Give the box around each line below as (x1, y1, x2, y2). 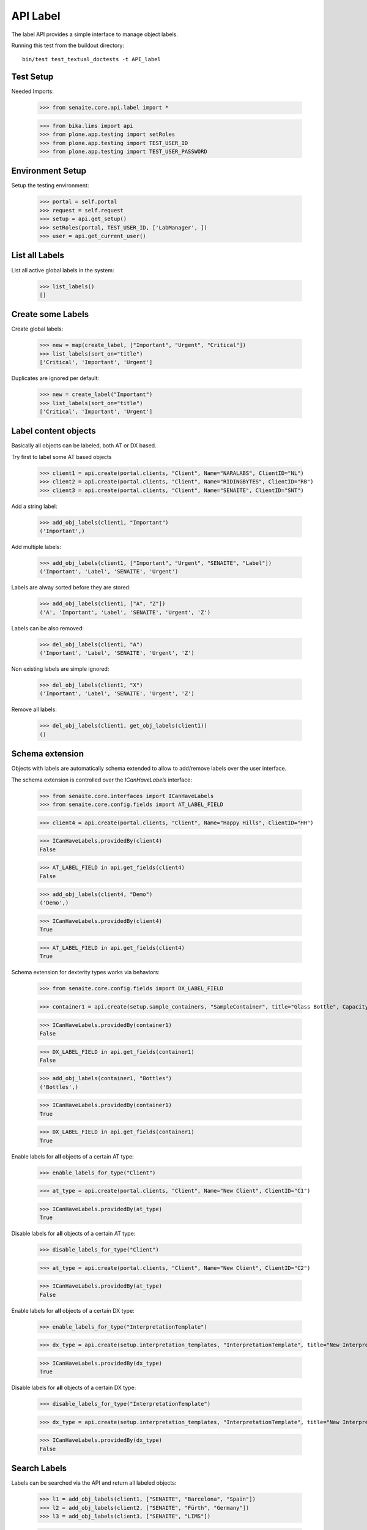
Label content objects (11, 426, 96, 436)
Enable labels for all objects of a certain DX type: (11, 1307, 135, 1314)
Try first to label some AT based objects (11, 453, 112, 460)
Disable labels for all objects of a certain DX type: (11, 1384, 136, 1392)
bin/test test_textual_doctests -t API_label (22, 56, 161, 63)
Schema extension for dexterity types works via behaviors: (11, 969, 160, 976)
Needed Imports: (11, 88, 54, 95)
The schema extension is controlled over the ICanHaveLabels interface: (11, 776, 193, 783)
